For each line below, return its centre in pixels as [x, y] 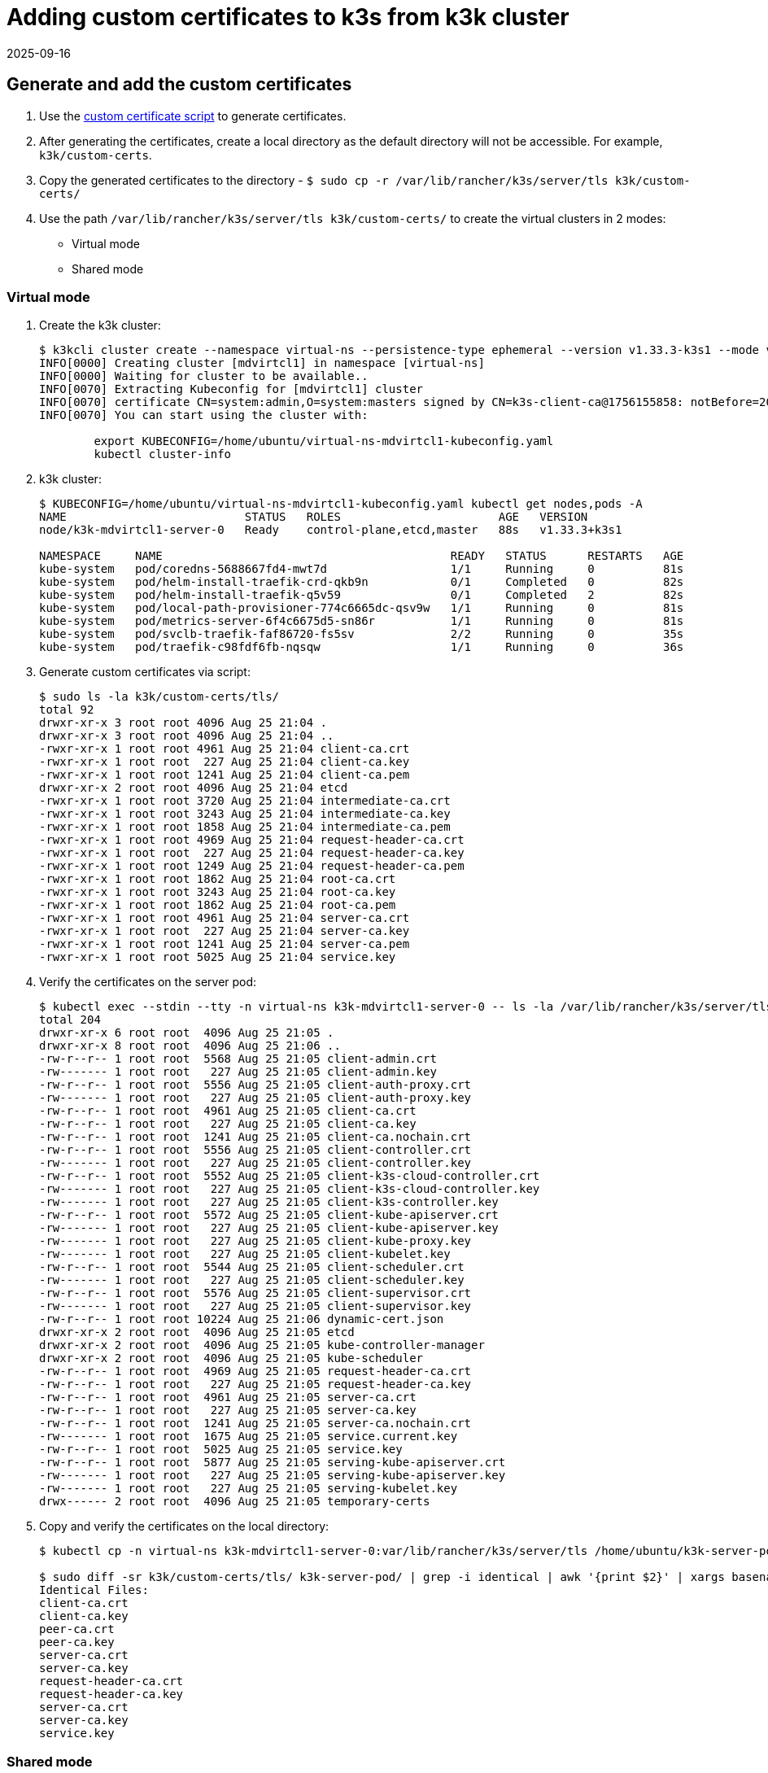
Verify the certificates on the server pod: [148, 982]
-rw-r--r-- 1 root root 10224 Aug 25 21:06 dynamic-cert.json [242, 1319]
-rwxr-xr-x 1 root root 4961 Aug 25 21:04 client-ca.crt [225, 749]
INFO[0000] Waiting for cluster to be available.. [204, 376]
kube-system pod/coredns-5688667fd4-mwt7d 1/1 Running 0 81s [362, 569]
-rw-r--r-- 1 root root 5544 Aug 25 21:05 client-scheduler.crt [252, 1267]
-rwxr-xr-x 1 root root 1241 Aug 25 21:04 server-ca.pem [225, 944]
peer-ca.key [77, 1642]
